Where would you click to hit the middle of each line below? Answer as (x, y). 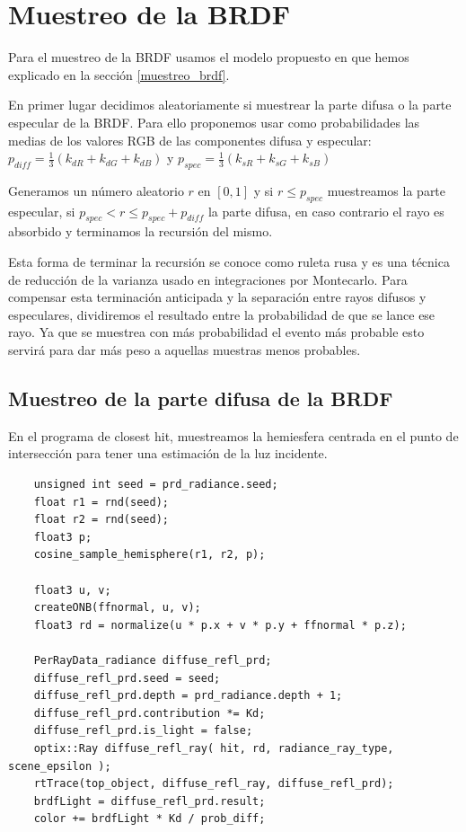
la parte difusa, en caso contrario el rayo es (326, 211)
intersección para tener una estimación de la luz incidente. (168, 453)
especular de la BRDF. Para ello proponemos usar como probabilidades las (214, 122)
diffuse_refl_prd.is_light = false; (143, 731)
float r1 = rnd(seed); (101, 502)
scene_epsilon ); (60, 766)
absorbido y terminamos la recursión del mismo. (141, 231)
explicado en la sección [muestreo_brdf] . (119, 74)
